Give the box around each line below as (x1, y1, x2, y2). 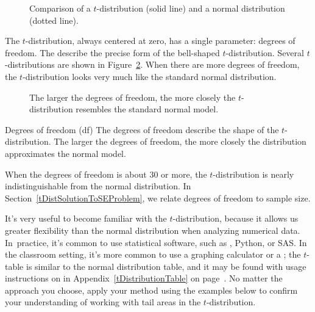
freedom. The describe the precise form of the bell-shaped (5, 46, 220, 59)
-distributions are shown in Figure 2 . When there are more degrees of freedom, (5, 58, 300, 71)
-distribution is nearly (213, 167, 294, 180)
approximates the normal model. (5, 147, 126, 159)
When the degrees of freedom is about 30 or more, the (5, 167, 207, 180)
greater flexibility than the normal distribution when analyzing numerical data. (5, 223, 300, 236)
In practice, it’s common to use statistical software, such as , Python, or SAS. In (5, 236, 307, 249)
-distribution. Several (225, 46, 304, 59)
